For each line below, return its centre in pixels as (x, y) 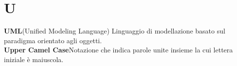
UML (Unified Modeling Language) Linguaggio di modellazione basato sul (115, 31)
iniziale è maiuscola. (34, 59)
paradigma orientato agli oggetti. (53, 40)
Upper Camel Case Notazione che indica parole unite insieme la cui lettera (118, 50)
